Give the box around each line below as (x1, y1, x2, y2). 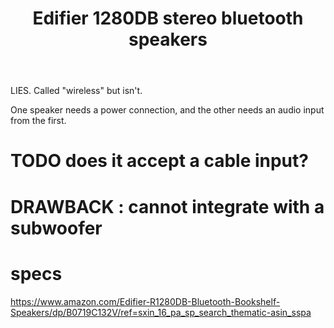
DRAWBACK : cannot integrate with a (10, 195, 325, 218)
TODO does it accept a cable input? (10, 150, 309, 172)
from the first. (10, 115, 67, 127)
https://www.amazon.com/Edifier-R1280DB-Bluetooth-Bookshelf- (10, 295, 281, 307)
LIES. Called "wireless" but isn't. (10, 85, 143, 97)
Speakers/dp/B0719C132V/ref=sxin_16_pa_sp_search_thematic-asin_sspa (10, 306, 312, 318)
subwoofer (10, 217, 103, 239)
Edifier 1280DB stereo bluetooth (32, 7, 304, 30)
